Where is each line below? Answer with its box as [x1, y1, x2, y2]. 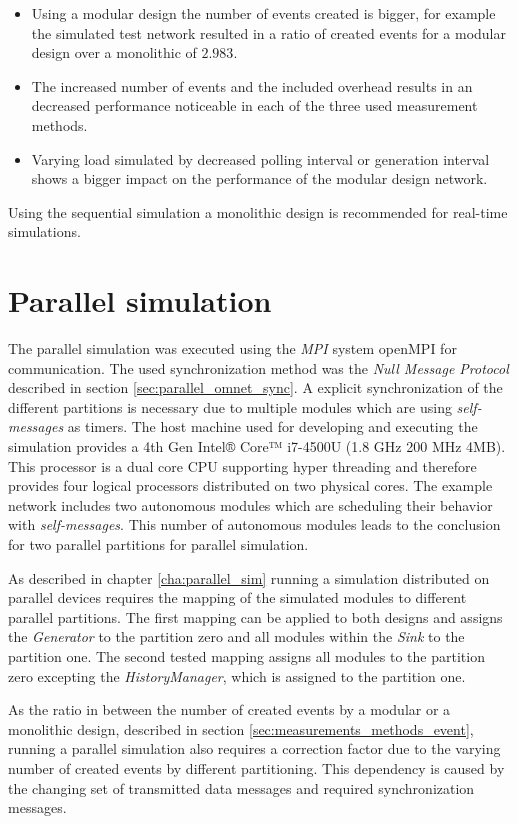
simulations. [8, 221, 81, 242]
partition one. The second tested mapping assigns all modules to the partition [8, 645, 485, 666]
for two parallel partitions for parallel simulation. [8, 534, 309, 554]
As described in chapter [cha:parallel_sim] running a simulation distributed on [8, 567, 490, 588]
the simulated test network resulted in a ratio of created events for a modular [31, 22, 506, 43]
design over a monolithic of [31, 42, 197, 63]
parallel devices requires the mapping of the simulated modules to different [8, 587, 467, 608]
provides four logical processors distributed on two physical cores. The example [8, 475, 493, 496]
